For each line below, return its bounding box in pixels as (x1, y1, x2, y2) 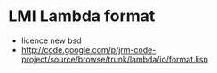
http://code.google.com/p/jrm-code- (20, 44, 157, 55)
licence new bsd (20, 35, 82, 46)
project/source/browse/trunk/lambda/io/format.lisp (20, 54, 208, 64)
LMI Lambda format (8, 6, 156, 26)
